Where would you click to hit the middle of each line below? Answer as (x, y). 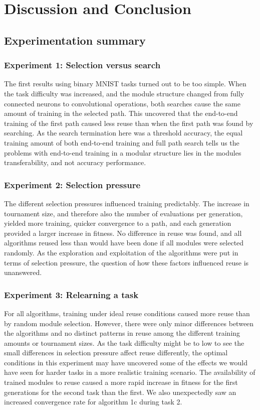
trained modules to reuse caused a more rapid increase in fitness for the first (121, 382)
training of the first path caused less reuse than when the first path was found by (129, 123)
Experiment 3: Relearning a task (71, 294)
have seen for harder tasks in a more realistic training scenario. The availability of (130, 372)
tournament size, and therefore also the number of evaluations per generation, (123, 213)
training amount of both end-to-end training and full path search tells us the (122, 142)
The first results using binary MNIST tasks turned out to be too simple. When (125, 84)
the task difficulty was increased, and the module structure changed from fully (124, 93)
